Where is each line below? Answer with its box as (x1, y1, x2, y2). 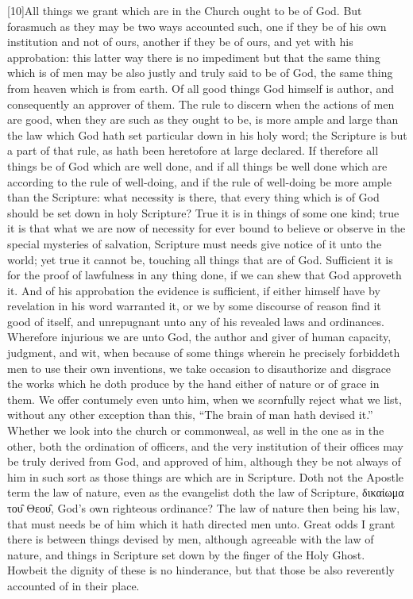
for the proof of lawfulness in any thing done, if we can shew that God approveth (7, 267, 402, 283)
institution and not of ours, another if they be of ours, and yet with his (7, 33, 353, 50)
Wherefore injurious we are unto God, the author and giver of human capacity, (7, 328, 392, 345)
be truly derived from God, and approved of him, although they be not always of (7, 453, 401, 470)
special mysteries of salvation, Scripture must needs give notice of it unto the (7, 235, 382, 252)
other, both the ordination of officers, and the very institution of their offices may (7, 437, 403, 454)
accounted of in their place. (7, 577, 140, 593)
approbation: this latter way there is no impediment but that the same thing (7, 48, 380, 65)
